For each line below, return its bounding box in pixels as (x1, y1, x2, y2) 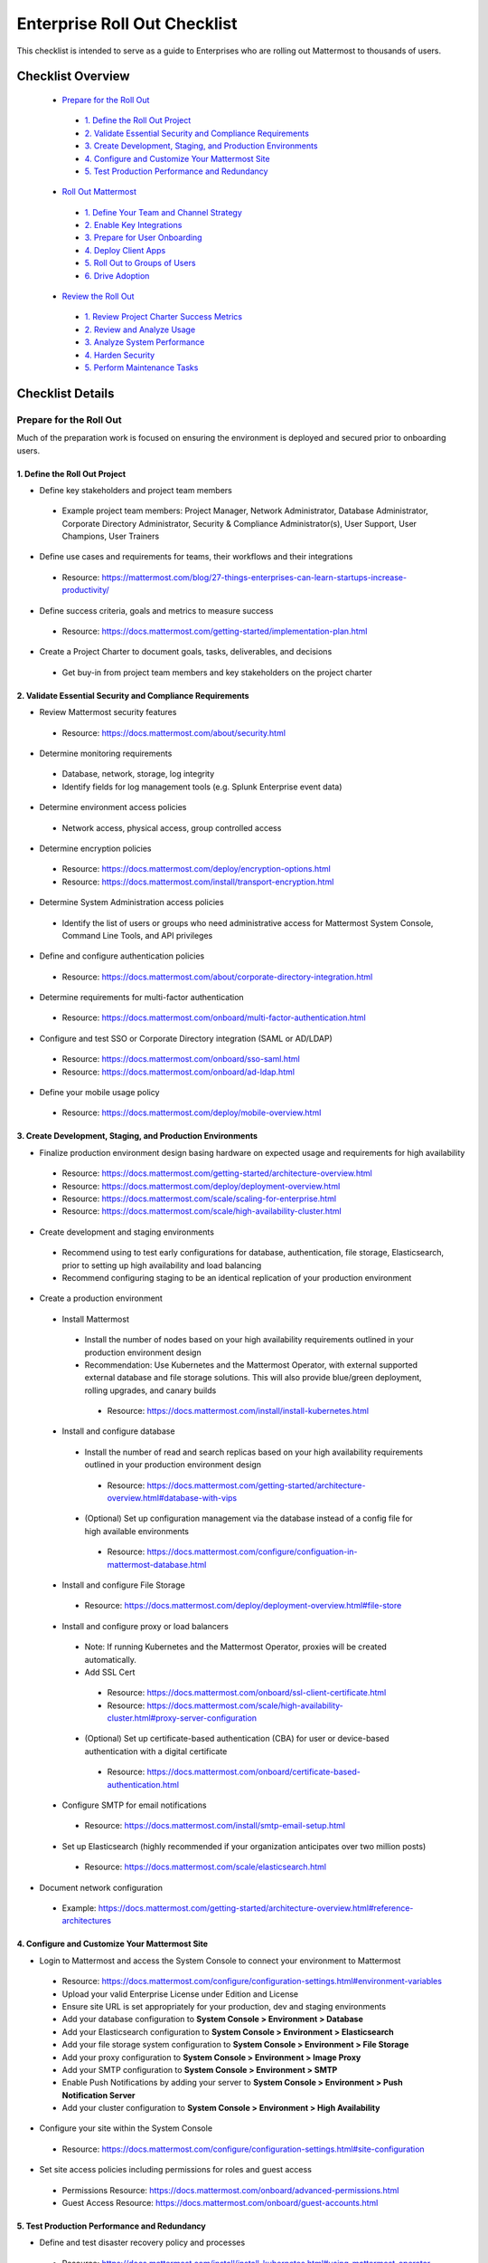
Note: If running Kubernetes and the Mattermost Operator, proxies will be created (84, 1641, 388, 1652)
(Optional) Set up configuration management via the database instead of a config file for (84, 1513, 413, 1524)
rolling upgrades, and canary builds (84, 1385, 217, 1396)
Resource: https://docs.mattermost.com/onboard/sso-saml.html (61, 1054, 300, 1065)
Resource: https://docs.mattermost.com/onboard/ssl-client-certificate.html (107, 1687, 387, 1698)
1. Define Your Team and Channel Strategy (84, 206, 243, 217)
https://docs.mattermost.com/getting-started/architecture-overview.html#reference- (98, 1903, 414, 1914)
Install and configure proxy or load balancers (61, 1620, 230, 1631)
